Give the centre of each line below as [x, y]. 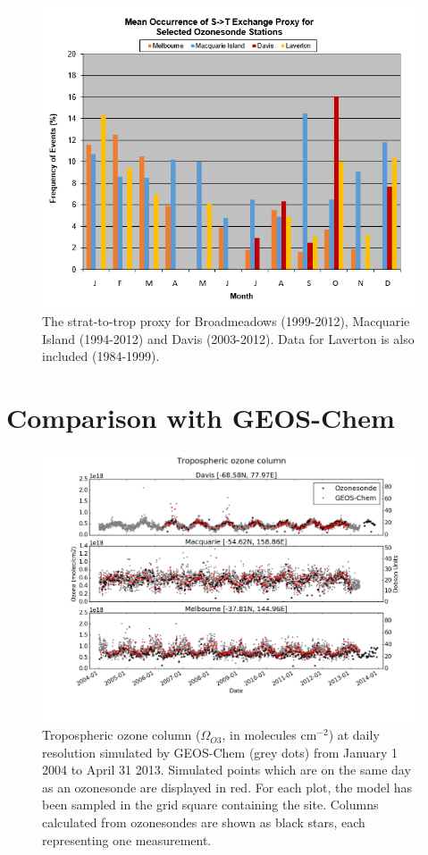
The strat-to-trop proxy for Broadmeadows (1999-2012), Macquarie [226, 320]
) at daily [354, 735]
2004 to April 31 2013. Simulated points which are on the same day [227, 770]
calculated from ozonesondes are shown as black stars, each [204, 822]
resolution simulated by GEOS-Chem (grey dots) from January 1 [220, 752]
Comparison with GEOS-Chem [201, 417]
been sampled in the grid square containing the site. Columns [210, 805]
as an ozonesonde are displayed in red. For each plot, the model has [227, 787]
